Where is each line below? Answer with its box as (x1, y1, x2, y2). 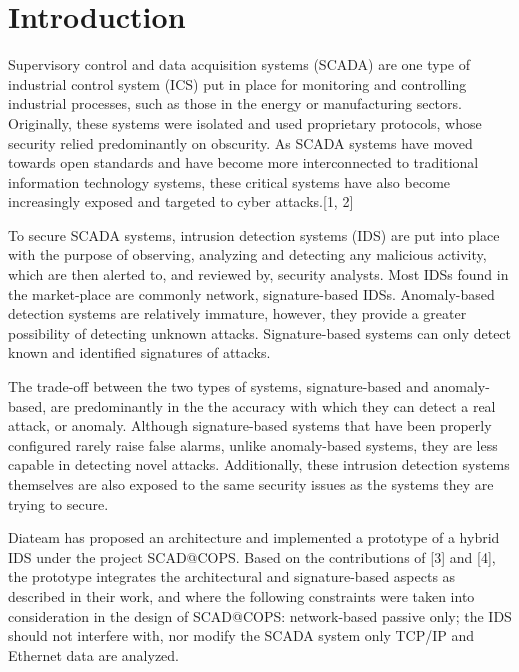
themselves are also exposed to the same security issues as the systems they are (8, 474, 494, 494)
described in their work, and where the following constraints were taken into (8, 585, 475, 606)
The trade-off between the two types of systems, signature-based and (8, 376, 429, 397)
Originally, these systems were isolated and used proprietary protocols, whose (8, 112, 482, 133)
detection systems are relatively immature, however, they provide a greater (8, 303, 467, 324)
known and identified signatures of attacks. (8, 342, 271, 363)
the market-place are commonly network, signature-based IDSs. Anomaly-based (8, 283, 495, 304)
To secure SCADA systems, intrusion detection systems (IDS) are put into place (8, 224, 500, 245)
